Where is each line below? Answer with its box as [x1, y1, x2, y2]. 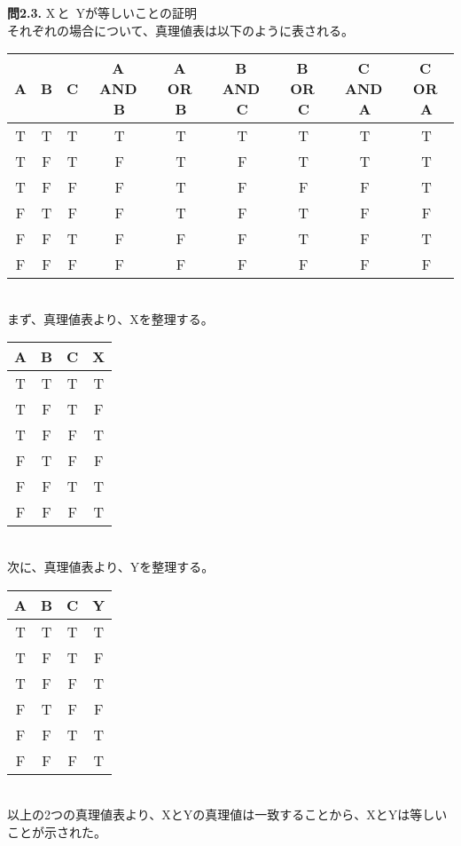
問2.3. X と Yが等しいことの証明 [7, 4, 197, 21]
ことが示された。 [7, 822, 106, 841]
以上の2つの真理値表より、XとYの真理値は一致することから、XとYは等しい [7, 805, 448, 824]
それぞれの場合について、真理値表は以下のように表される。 [7, 20, 354, 39]
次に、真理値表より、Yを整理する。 [7, 557, 215, 575]
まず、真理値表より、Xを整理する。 [7, 309, 214, 328]
